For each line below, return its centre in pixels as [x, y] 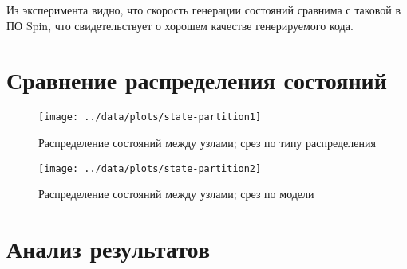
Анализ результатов [109, 248]
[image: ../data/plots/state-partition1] [150, 117]
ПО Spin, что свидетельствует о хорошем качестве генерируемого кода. [180, 25]
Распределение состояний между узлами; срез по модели [176, 194]
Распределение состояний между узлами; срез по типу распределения [207, 142]
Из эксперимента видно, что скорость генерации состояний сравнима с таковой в [204, 10]
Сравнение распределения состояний [197, 80]
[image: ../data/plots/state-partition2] [150, 168]
